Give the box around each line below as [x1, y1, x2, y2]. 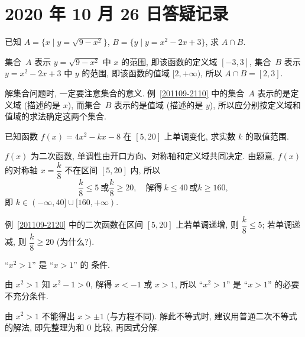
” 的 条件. [73, 258, 111, 270]
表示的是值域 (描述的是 [114, 98, 203, 111]
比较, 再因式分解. [93, 321, 160, 333]
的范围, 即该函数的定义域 [121, 55, 218, 67]
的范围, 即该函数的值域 [82, 67, 170, 79]
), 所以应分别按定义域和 [209, 98, 301, 111]
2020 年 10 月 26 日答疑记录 [5, 1, 229, 25]
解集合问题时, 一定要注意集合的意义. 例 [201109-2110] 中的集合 [5, 86, 245, 99]
